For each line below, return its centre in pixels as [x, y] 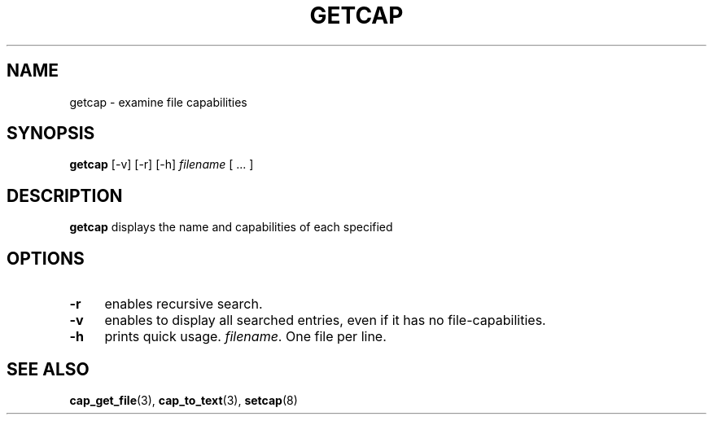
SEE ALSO [48, 369]
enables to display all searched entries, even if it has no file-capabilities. [325, 320]
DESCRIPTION [65, 195]
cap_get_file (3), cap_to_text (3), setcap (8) [184, 400]
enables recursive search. [184, 304]
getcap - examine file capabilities [158, 102]
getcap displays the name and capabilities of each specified [231, 227]
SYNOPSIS [51, 134]
